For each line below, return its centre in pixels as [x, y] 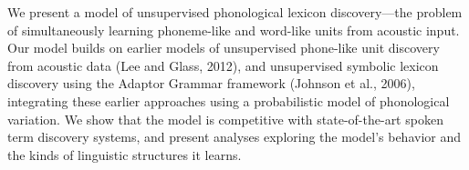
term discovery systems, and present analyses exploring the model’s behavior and [234, 137]
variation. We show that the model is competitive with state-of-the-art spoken [225, 119]
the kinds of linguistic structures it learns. [125, 154]
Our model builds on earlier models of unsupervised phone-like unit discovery [224, 48]
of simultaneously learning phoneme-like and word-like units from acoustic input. [234, 30]
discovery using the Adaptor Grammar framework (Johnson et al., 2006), [211, 83]
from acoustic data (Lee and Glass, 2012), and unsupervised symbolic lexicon [223, 65]
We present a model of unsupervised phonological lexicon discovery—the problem [235, 12]
